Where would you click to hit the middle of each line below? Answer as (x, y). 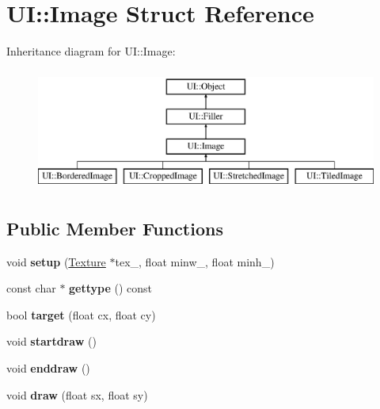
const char (31, 288)
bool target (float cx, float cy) (81, 314)
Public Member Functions (115, 228)
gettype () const (111, 288)
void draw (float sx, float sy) (77, 394)
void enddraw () (48, 368)
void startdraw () (51, 341)
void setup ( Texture (56, 261)
